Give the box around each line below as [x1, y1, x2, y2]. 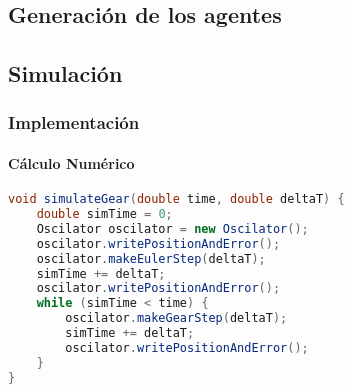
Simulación [8, 58, 123, 89]
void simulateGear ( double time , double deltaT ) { [8, 192, 345, 207]
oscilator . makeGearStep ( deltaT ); [65, 311, 288, 326]
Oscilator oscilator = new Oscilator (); [36, 221, 309, 236]
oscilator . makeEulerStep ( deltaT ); [36, 251, 266, 266]
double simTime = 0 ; [36, 207, 173, 222]
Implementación [8, 110, 140, 135]
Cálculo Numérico [8, 153, 135, 173]
